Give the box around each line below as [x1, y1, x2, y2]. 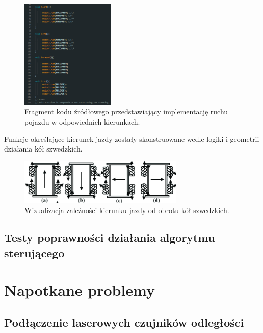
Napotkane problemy [4, 280, 155, 300]
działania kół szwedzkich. [4, 143, 83, 154]
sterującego [4, 245, 65, 260]
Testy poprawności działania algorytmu [4, 230, 215, 246]
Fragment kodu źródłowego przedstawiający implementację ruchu [24, 106, 228, 117]
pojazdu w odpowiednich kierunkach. [24, 116, 140, 127]
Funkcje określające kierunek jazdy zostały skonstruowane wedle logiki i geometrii [4, 133, 259, 144]
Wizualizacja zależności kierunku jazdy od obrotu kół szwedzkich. [24, 205, 229, 216]
